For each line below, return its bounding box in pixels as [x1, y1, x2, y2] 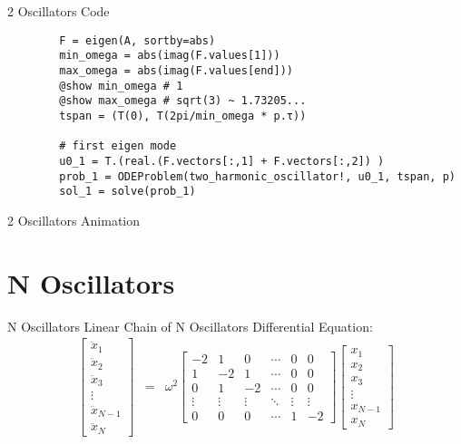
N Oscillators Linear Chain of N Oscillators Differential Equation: [7, 316, 373, 335]
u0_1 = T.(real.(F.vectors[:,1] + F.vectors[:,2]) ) [59, 154, 385, 168]
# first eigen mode [59, 140, 177, 153]
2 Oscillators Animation [7, 210, 141, 229]
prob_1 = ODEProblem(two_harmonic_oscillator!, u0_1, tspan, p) [59, 169, 456, 183]
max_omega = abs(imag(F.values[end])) [59, 63, 293, 77]
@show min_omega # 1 [59, 79, 183, 92]
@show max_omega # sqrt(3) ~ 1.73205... [59, 94, 307, 108]
